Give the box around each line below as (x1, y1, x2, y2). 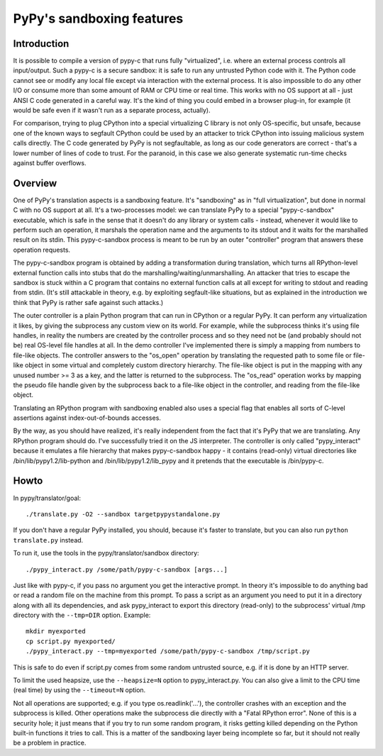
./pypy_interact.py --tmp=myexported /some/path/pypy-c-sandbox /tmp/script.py (26, 647, 310, 655)
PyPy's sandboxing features (13, 11, 184, 26)
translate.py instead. (13, 535, 84, 544)
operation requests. (13, 245, 71, 254)
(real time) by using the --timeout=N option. (13, 686, 146, 694)
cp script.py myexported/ (26, 637, 116, 645)
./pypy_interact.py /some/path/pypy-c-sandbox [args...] (26, 565, 228, 574)
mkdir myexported (26, 628, 86, 635)
